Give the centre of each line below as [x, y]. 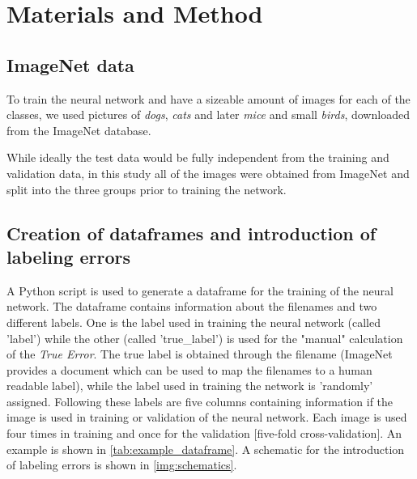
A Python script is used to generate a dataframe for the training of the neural [200, 290]
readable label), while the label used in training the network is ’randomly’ [190, 386]
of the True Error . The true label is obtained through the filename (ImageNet [200, 354]
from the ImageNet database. [79, 130]
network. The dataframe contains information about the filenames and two [192, 306]
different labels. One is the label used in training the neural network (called [194, 322]
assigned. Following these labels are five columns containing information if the [200, 401]
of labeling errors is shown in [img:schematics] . [122, 465]
